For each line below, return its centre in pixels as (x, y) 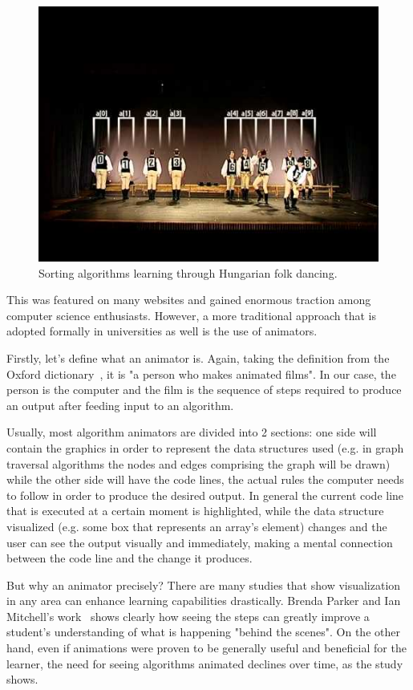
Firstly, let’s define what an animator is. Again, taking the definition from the (198, 357)
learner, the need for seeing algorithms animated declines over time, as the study (205, 663)
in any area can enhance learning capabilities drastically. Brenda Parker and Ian (204, 601)
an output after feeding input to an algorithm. (120, 405)
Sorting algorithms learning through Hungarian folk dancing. (188, 272)
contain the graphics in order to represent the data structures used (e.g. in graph (205, 447)
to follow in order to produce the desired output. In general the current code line (205, 495)
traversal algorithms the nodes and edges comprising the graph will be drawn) (198, 463)
